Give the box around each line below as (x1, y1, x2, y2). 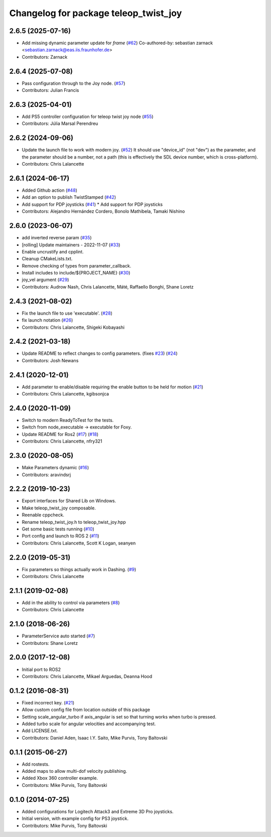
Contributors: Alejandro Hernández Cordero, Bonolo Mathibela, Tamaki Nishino (22, 208, 185, 214)
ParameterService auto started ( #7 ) (22, 633, 95, 639)
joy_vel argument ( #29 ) (22, 276, 69, 283)
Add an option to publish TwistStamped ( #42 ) (22, 194, 116, 200)
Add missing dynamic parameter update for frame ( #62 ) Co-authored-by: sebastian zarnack (22, 40, 213, 46)
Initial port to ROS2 (22, 666, 61, 672)
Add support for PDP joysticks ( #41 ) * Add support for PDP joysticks (22, 201, 163, 207)
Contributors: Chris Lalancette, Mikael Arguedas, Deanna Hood (22, 673, 153, 679)
